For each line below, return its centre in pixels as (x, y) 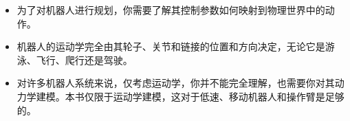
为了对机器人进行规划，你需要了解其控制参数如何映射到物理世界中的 (171, 10)
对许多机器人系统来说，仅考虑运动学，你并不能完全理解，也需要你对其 (176, 83)
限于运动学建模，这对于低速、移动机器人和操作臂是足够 (219, 96)
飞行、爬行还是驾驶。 (84, 59)
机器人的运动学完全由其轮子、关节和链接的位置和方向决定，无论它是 (171, 46)
